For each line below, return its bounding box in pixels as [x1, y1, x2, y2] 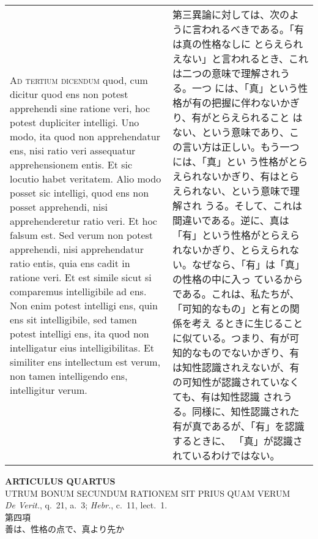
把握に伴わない [211, 96, 280, 110]
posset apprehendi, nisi [10, 199, 108, 214]
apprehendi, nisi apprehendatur [10, 241, 144, 256]
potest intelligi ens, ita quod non [10, 326, 149, 341]
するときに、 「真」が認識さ [172, 434, 303, 448]
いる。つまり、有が [201, 331, 290, 345]
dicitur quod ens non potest [10, 86, 128, 101]
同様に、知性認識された [191, 404, 300, 418]
